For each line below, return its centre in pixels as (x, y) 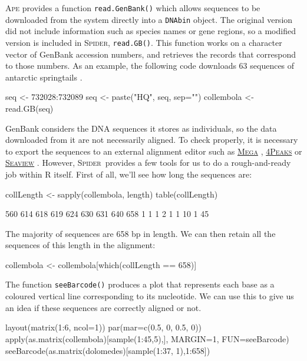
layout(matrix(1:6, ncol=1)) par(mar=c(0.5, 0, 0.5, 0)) (104, 327)
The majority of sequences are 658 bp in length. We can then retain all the (141, 233)
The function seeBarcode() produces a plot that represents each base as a (140, 284)
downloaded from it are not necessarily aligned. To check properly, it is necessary (152, 140)
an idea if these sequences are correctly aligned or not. (103, 307)
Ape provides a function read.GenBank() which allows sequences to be (133, 8)
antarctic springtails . (44, 77)
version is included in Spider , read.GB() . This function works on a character (144, 42)
